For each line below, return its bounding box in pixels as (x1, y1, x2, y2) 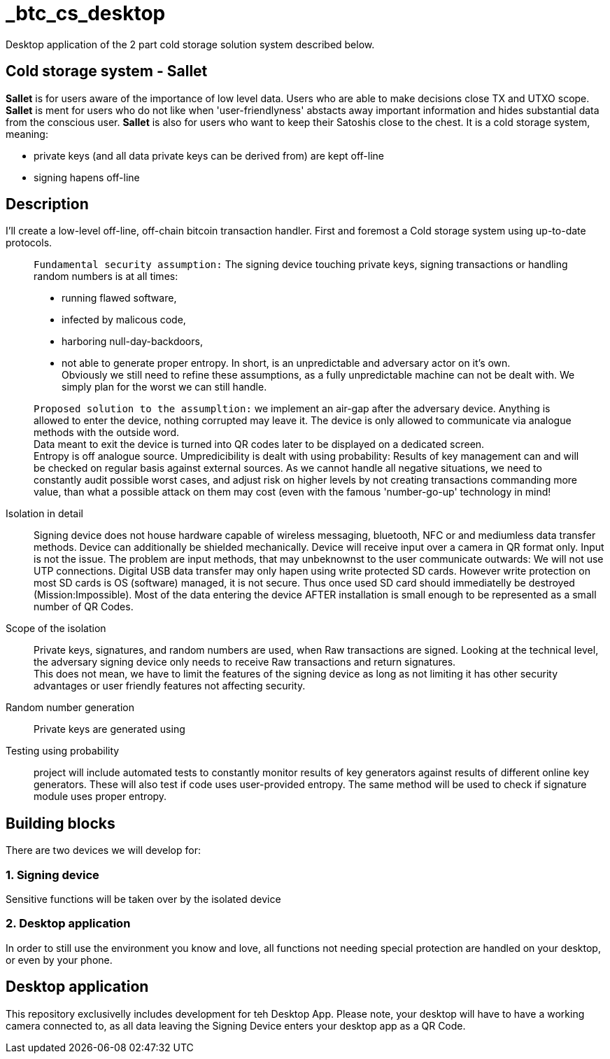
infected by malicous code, (62, 314, 186, 326)
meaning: (6, 127, 48, 140)
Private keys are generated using (34, 723, 185, 736)
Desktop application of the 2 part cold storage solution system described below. (6, 38, 375, 50)
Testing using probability (6, 745, 120, 757)
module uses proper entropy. (34, 790, 167, 803)
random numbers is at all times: (34, 270, 178, 283)
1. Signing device (6, 867, 99, 882)
